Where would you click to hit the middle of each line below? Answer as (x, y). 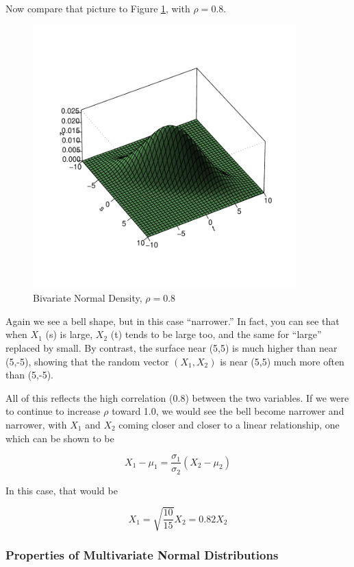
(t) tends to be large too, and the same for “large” (216, 334)
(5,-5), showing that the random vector (87, 361)
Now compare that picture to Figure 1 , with (98, 8)
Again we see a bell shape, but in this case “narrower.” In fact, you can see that (173, 321)
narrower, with (36, 424)
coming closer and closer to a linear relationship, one (229, 424)
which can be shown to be (60, 438)
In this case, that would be (62, 490)
